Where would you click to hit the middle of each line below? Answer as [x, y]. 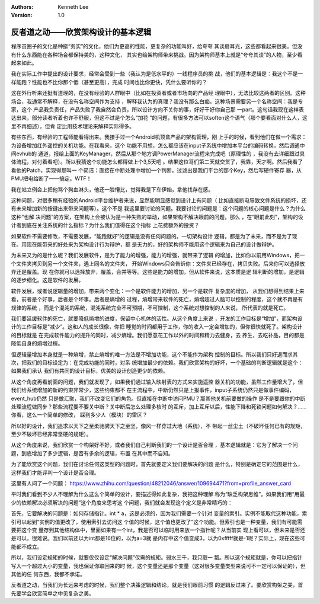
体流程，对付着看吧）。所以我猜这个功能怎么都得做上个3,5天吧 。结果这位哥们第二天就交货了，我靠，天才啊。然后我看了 [157, 162]
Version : [22, 15]
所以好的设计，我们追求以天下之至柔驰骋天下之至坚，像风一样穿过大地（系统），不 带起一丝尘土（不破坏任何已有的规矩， [158, 426]
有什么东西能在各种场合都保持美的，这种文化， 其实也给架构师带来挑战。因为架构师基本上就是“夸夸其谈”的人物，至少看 [157, 55]
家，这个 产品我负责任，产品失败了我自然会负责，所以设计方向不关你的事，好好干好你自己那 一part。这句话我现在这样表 [158, 110]
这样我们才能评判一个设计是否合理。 [55, 472]
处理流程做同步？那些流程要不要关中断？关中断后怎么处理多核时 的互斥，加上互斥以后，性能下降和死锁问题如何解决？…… [159, 407]
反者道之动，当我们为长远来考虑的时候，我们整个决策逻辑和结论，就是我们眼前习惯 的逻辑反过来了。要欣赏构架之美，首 [157, 585]
